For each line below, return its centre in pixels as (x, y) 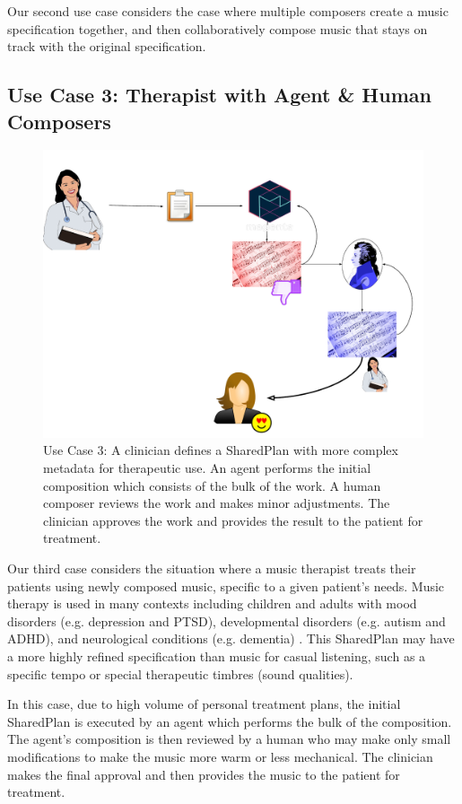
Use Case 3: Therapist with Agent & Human (219, 95)
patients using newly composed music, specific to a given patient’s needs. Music (226, 586)
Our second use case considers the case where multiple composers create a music (228, 11)
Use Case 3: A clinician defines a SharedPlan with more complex (221, 450)
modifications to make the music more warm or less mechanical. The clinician (220, 756)
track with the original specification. (107, 46)
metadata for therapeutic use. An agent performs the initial (207, 468)
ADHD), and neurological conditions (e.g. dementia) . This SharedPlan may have (231, 638)
